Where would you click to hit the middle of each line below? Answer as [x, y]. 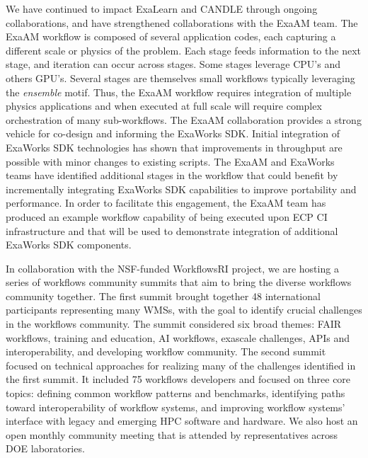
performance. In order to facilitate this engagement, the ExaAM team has [166, 203]
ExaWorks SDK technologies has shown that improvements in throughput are [174, 147]
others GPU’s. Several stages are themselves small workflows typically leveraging [180, 78]
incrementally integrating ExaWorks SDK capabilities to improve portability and [181, 189]
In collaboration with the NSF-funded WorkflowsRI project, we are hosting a [172, 268]
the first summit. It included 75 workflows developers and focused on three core [178, 379]
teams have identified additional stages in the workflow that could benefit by [172, 175]
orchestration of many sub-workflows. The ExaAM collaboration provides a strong [184, 119]
